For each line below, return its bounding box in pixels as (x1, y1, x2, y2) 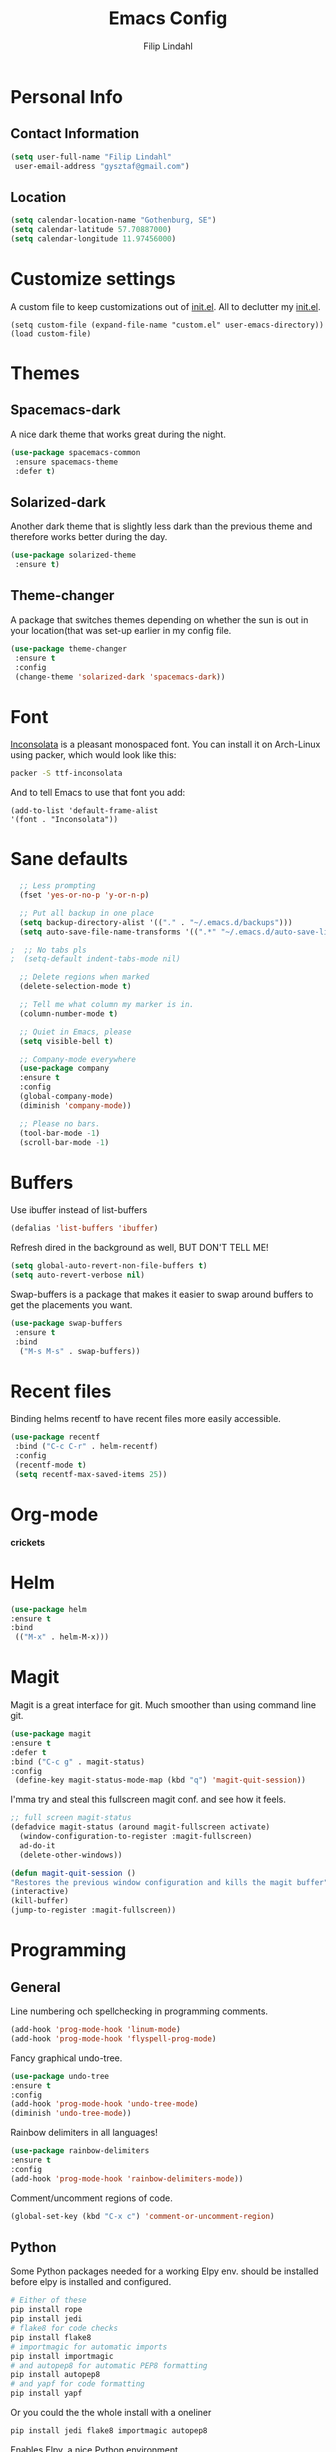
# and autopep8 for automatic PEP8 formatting (10, 2360, 208, 2371)
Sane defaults (10, 848, 128, 871)
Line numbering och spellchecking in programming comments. (10, 2005, 268, 2017)
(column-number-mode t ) (19, 1008, 118, 1019)
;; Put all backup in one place (19, 908, 155, 918)
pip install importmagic (10, 2351, 114, 2361)
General (10, 1978, 62, 1996)
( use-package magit (10, 1729, 92, 1739)
